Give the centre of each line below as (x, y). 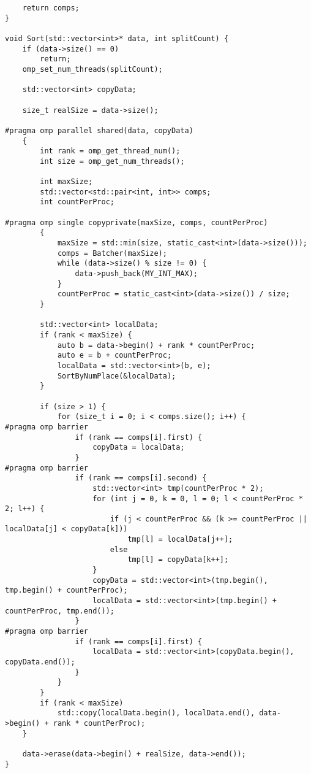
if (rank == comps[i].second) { (141, 478)
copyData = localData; (139, 448)
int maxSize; (66, 182)
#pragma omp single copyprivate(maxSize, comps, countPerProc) (137, 222)
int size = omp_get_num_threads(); (112, 161)
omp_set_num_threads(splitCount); (92, 69)
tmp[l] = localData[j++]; (180, 540)
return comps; (51, 8)
